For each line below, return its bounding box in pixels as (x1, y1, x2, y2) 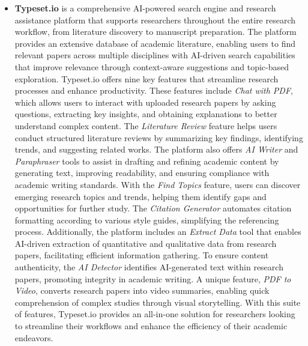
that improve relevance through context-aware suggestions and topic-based (14, 60, 289, 73)
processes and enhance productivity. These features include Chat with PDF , (14, 84, 293, 97)
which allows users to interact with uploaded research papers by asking (14, 96, 276, 108)
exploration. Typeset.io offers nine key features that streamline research (14, 72, 279, 85)
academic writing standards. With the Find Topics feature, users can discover (14, 178, 301, 190)
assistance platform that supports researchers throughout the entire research (14, 13, 296, 26)
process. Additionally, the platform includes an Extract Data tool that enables (14, 225, 301, 238)
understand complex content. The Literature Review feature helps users (14, 119, 277, 132)
